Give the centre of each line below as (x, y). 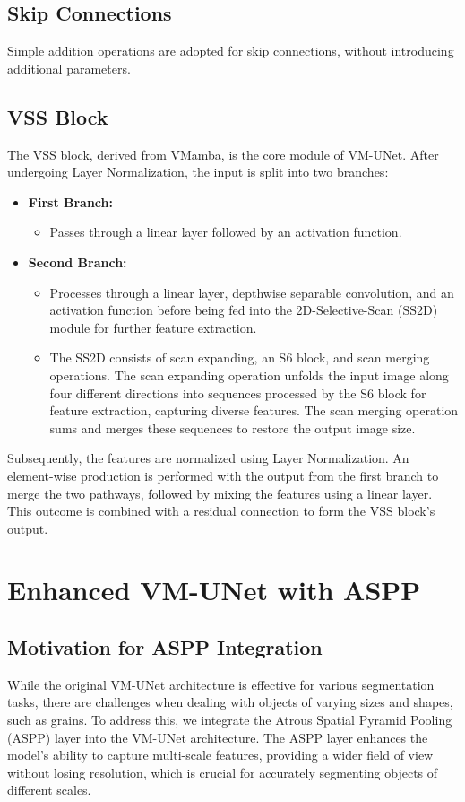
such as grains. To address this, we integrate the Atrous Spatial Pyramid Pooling (230, 720)
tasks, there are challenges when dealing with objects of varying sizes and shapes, (230, 702)
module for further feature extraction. (153, 327)
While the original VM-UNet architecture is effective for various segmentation (221, 684)
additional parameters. (69, 68)
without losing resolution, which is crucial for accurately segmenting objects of (223, 772)
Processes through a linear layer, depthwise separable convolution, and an (252, 292)
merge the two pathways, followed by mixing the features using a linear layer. (220, 493)
